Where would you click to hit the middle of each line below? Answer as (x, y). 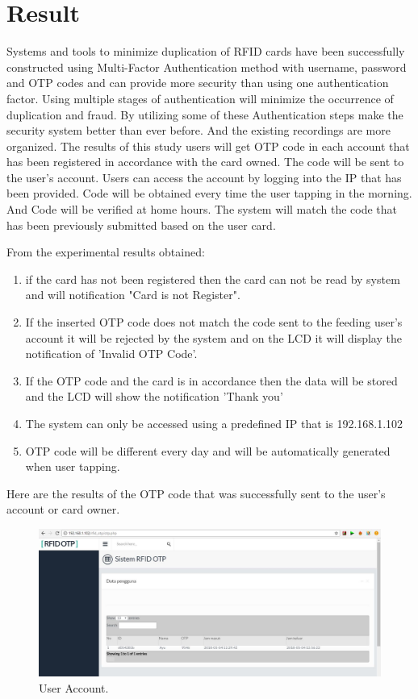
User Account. (74, 687)
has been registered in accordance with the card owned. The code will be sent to (205, 162)
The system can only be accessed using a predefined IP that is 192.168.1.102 (214, 423)
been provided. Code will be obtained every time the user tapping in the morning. (209, 193)
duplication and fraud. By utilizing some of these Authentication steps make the (205, 114)
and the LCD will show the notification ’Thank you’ (154, 396)
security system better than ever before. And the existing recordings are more (199, 130)
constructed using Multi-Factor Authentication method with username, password (207, 67)
